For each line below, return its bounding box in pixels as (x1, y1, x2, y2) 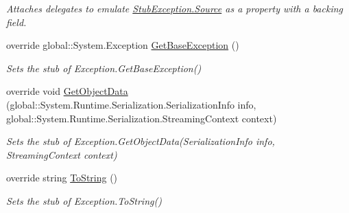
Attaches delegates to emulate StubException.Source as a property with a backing (6, 1, 344, 15)
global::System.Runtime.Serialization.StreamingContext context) (6, 111, 277, 125)
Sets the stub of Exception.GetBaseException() (6, 60, 202, 75)
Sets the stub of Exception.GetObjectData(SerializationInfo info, (6, 134, 275, 148)
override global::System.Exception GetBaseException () (6, 38, 239, 52)
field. (6, 14, 27, 29)
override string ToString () (6, 170, 118, 185)
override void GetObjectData (6, 84, 128, 98)
